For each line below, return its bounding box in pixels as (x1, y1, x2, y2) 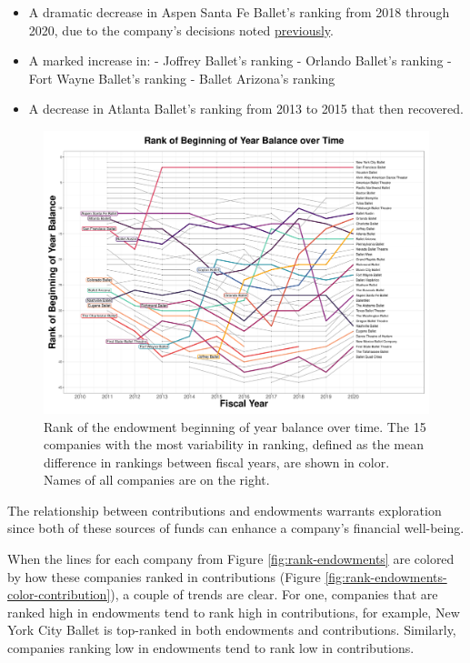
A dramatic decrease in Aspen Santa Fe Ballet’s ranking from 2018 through (28, 3, 450, 21)
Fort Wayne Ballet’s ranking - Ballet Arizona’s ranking (28, 68, 335, 87)
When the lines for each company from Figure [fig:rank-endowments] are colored (7, 549, 455, 568)
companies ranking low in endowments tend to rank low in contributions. (7, 638, 415, 658)
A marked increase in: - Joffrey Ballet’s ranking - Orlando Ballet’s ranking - (28, 51, 452, 70)
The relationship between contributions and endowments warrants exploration (7, 500, 442, 519)
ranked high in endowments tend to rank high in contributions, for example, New (7, 602, 460, 621)
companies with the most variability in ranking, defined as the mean (44, 435, 424, 454)
